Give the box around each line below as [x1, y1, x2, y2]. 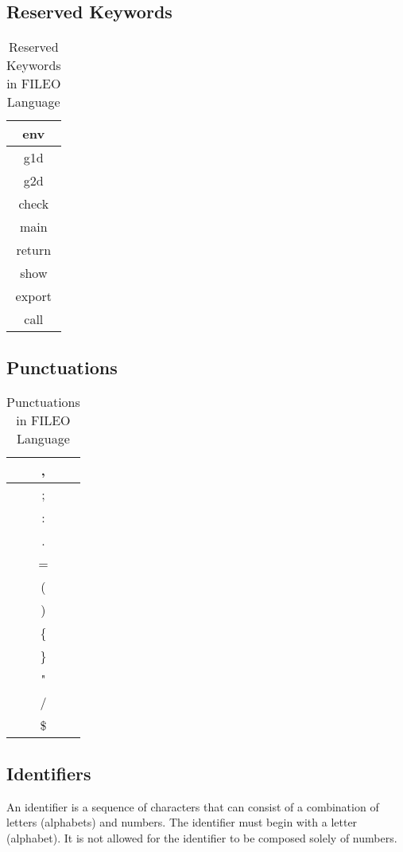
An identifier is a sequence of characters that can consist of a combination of [6, 798, 379, 815]
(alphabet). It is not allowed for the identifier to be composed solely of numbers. [6, 829, 397, 846]
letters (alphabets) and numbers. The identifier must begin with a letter [6, 814, 358, 831]
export [15, 287, 52, 306]
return [16, 240, 52, 260]
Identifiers [6, 760, 91, 785]
